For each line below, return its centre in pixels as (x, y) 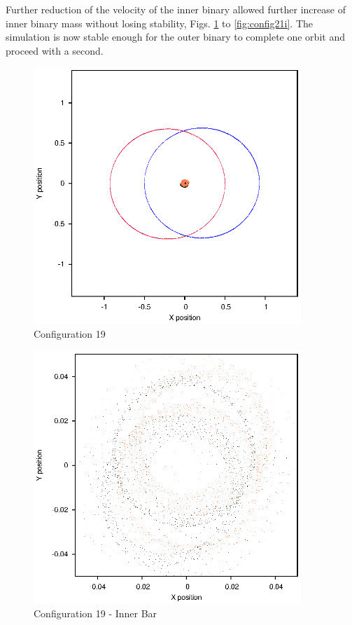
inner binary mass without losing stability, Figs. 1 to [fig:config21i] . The (160, 23)
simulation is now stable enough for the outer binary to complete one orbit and (175, 37)
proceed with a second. (55, 50)
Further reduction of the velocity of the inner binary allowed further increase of (176, 9)
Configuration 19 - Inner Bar (96, 613)
